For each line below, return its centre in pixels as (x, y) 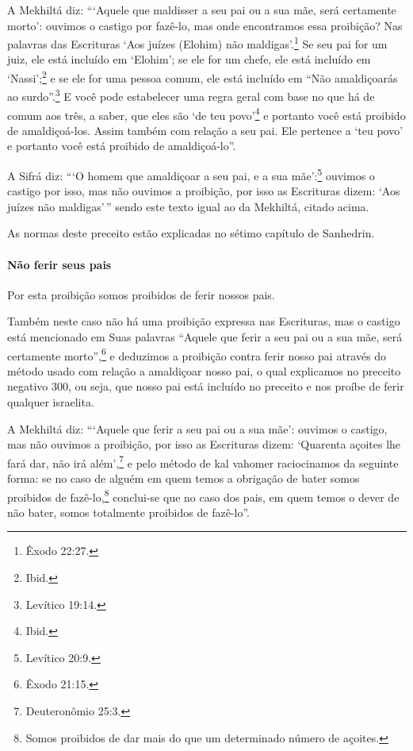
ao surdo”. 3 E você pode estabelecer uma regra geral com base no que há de (191, 95)
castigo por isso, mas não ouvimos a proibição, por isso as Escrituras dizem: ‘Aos (204, 191)
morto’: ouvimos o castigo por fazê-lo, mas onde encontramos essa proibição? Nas (205, 25)
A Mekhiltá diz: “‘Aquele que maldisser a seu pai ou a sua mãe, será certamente (202, 10)
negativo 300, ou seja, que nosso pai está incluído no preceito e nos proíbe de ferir (206, 386)
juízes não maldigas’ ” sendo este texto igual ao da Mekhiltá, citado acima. (188, 206)
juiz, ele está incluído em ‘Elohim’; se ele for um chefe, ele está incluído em (189, 59)
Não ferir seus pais (59, 264)
